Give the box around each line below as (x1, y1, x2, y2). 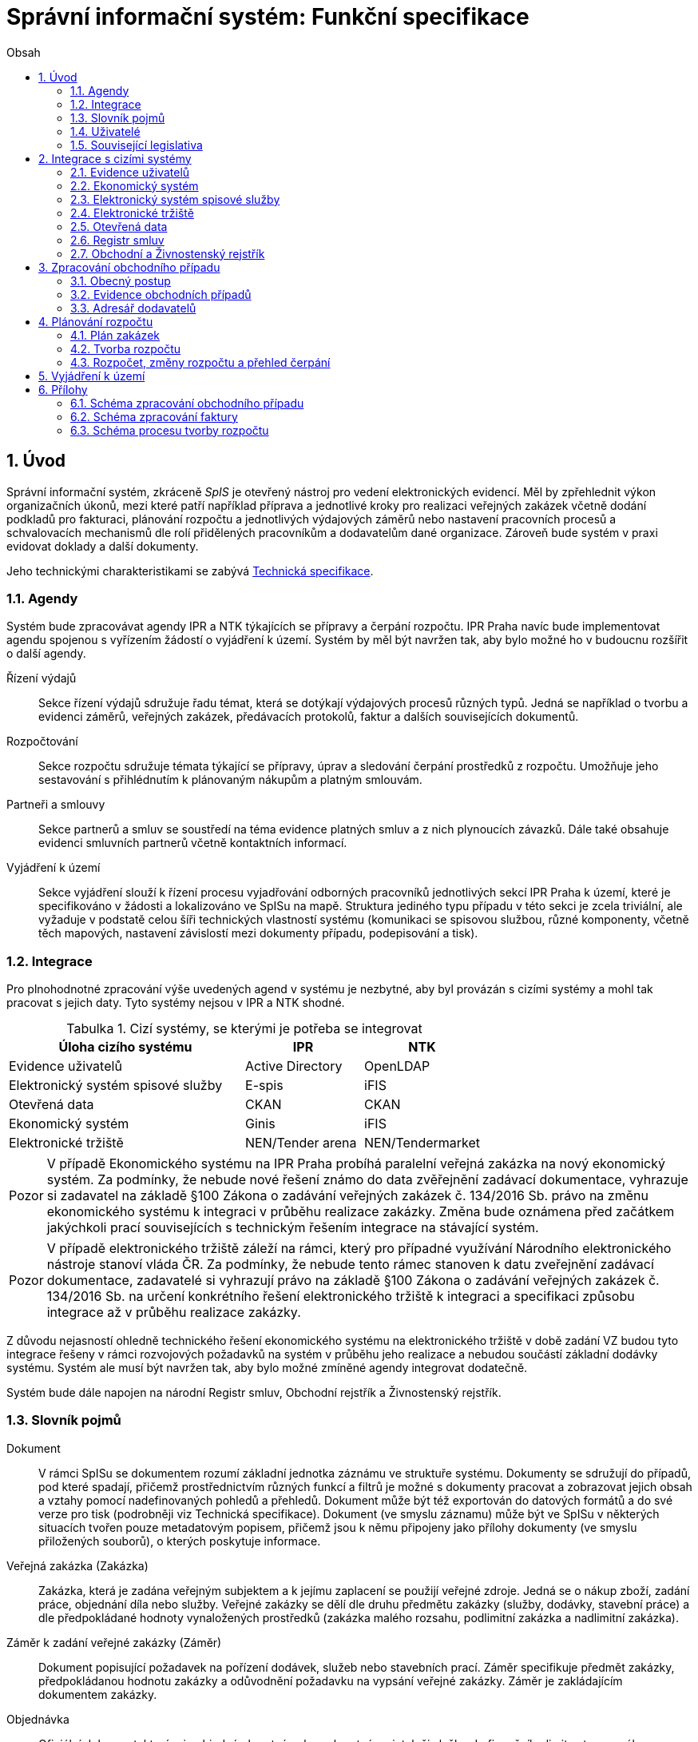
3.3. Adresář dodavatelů (70, 300, 196, 315)
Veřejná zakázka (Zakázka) (6, 1558, 149, 1573)
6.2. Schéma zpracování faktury (70, 409, 238, 424)
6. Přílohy (38, 382, 88, 396)
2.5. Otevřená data (70, 219, 168, 233)
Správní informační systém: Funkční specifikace (6, 3, 529, 30)
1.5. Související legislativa (70, 137, 203, 152)
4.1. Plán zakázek (70, 328, 160, 342)
